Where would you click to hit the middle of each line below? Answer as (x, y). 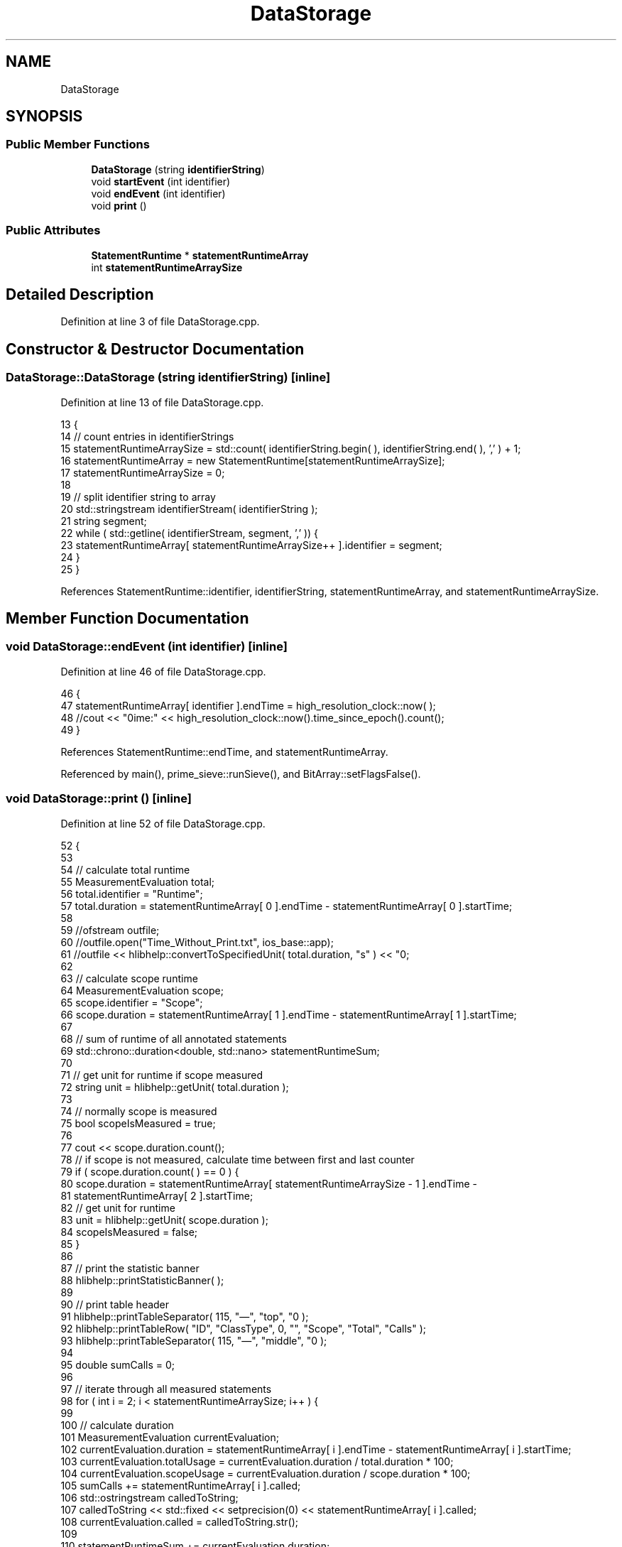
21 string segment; (104, 521)
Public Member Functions (78, 145)
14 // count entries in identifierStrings (147, 436)
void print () (119, 205)
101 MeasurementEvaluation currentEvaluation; (170, 1437)
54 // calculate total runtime (125, 869)
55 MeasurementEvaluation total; (138, 881)
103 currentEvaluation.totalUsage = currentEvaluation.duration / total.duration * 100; (257, 1461)
